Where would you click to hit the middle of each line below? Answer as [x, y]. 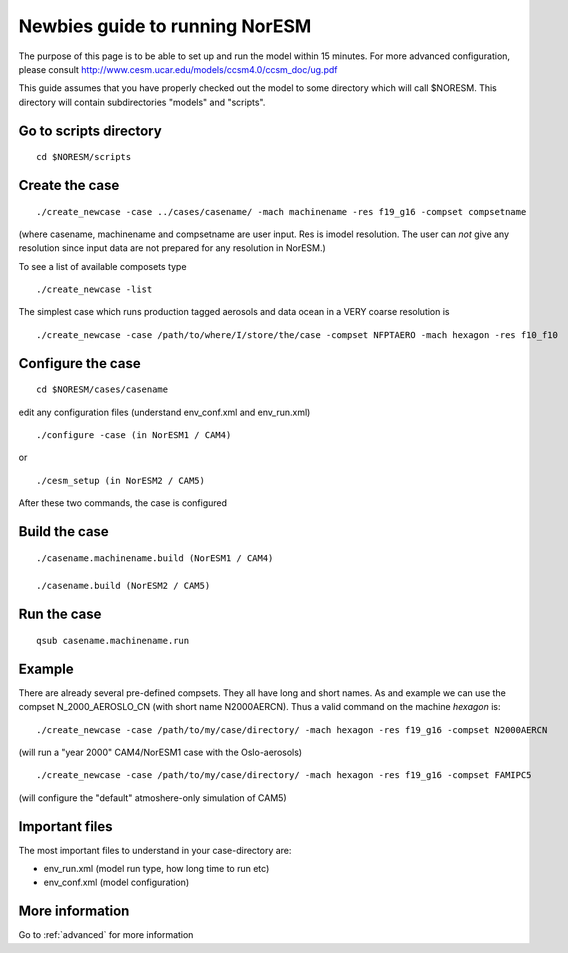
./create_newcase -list [94, 289]
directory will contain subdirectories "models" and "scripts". [142, 102]
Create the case [69, 185]
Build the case [63, 531]
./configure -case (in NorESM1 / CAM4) [134, 435]
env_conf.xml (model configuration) [116, 882]
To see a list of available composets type [102, 266]
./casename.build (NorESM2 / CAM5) [123, 586]
